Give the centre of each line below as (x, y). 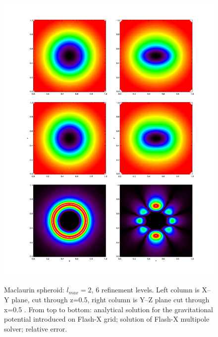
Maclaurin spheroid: (34, 290)
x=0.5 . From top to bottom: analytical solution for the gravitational (109, 309)
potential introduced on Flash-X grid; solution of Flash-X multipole (107, 319)
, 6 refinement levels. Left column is (145, 290)
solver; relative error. (36, 328)
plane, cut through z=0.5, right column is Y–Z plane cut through (110, 300)
